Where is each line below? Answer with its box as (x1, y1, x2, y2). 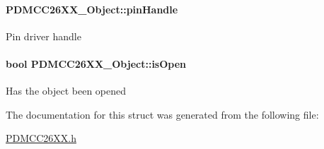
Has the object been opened (6, 83, 127, 98)
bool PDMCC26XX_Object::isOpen (6, 56, 187, 71)
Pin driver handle (6, 28, 81, 43)
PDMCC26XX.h (6, 131, 76, 145)
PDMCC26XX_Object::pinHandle (6, 1, 178, 16)
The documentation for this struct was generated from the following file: (6, 107, 319, 121)
